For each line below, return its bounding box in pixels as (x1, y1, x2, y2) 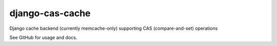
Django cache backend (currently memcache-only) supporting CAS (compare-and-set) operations (9, 25, 218, 31)
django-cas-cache (9, 8, 91, 19)
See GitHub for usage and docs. (9, 34, 77, 40)
